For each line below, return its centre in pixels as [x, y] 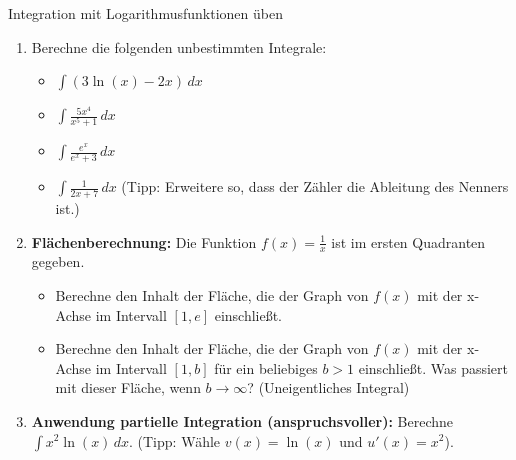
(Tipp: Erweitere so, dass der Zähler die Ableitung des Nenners [315, 186]
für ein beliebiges [266, 367]
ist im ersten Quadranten [408, 241]
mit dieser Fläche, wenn [128, 387]
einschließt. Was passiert [433, 367]
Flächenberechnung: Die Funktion [144, 241]
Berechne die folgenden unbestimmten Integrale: [179, 46]
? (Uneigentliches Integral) [328, 387]
